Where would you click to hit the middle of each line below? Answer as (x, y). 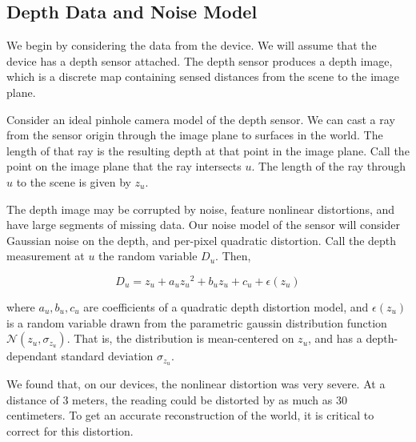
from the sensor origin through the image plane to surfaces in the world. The (195, 135)
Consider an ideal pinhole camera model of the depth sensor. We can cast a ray (201, 119)
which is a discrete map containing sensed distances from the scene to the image (203, 76)
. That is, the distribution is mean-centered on (180, 338)
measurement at (46, 256)
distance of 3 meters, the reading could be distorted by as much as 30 (177, 399)
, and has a (335, 338)
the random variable (148, 256)
